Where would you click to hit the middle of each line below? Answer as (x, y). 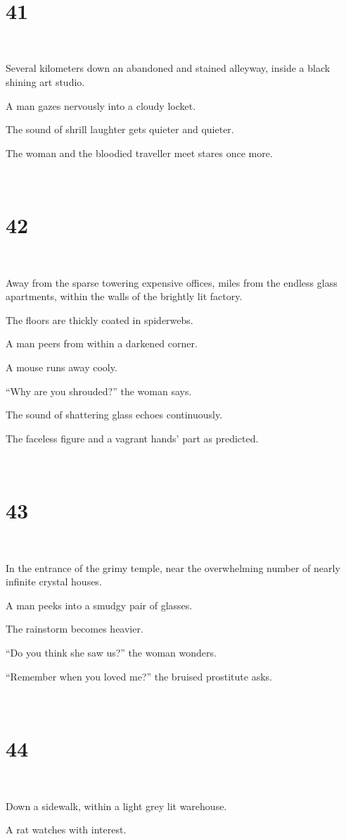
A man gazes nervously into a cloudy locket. (101, 105)
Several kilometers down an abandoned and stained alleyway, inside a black (168, 68)
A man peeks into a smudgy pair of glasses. (99, 605)
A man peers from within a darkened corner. (102, 343)
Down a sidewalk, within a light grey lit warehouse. (116, 806)
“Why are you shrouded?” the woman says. (99, 391)
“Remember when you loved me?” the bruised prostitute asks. (139, 676)
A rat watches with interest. (66, 829)
